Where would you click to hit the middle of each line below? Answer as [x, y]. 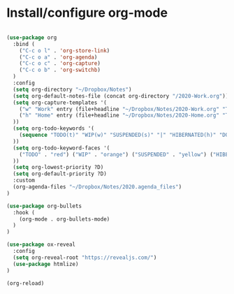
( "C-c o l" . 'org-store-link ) [65, 50]
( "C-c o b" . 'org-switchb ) [60, 70]
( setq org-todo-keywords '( [54, 128]
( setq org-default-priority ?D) [60, 174]
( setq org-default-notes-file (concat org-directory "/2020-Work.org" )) [121, 96]
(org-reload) [25, 283]
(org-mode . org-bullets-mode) [65, 219]
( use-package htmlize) [46, 264]
